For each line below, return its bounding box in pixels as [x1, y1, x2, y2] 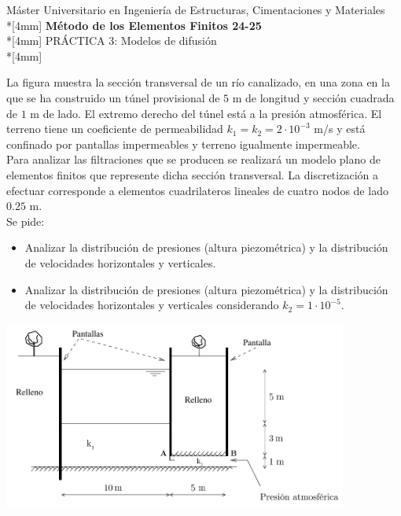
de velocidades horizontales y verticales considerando [24, 297, 279, 313]
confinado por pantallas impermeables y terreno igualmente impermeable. [6, 135, 360, 152]
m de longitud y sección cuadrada [232, 89, 395, 105]
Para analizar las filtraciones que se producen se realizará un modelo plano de [6, 151, 381, 168]
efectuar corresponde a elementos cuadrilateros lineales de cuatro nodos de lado [6, 182, 388, 198]
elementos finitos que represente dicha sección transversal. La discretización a [6, 166, 378, 182]
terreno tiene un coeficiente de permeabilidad [6, 120, 223, 137]
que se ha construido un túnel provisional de [6, 89, 220, 105]
